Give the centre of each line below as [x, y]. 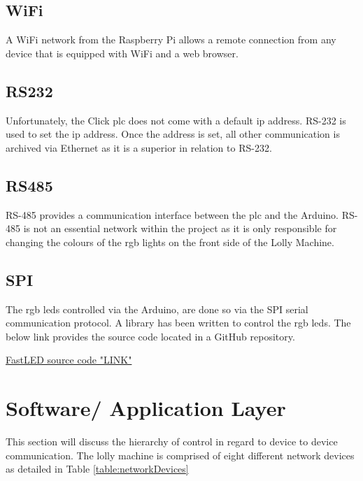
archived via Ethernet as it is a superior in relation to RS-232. [139, 147]
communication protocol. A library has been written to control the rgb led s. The [178, 323]
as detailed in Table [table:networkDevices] [97, 469]
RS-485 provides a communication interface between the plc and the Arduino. [172, 214]
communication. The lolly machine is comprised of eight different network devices [180, 455]
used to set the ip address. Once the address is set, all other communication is [173, 134]
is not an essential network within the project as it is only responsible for [180, 228]
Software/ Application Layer [146, 408]
